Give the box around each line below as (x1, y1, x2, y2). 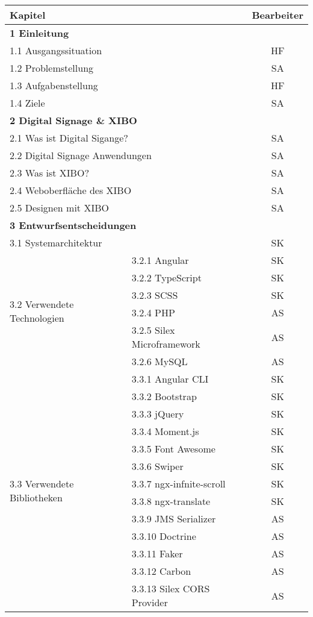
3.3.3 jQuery (131, 407, 184, 421)
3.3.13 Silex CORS (131, 581, 210, 595)
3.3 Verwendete (10, 477, 74, 490)
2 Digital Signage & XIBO (10, 113, 137, 127)
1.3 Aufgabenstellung (10, 78, 98, 92)
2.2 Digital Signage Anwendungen (10, 148, 152, 162)
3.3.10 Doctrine (131, 529, 196, 543)
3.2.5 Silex (131, 323, 175, 337)
